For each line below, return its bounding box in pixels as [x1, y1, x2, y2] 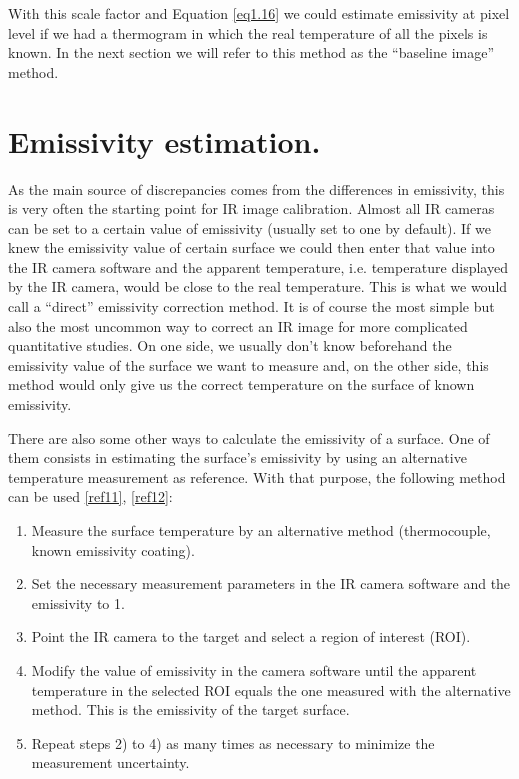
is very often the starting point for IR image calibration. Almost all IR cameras [8, 198, 495, 219]
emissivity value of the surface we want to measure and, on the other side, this [8, 354, 489, 375]
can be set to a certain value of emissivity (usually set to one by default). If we [8, 217, 491, 238]
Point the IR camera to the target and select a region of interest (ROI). [31, 626, 471, 647]
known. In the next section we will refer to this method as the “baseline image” [8, 42, 495, 63]
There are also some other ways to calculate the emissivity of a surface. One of [8, 427, 490, 448]
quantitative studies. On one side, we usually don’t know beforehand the [8, 335, 452, 356]
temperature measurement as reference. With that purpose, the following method [8, 466, 506, 487]
